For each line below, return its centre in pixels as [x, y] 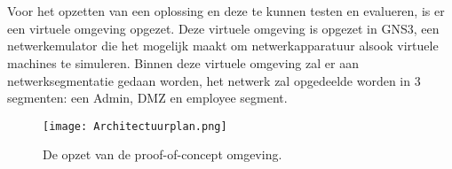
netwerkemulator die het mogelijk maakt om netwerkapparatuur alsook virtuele [223, 46]
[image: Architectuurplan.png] [135, 126]
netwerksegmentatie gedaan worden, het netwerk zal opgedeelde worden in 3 [214, 80]
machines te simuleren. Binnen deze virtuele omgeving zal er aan [183, 62]
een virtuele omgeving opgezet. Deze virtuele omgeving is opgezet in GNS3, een [223, 28]
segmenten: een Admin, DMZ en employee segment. [147, 98]
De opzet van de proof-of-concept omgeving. [163, 154]
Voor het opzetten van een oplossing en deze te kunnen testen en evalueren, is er [226, 11]
